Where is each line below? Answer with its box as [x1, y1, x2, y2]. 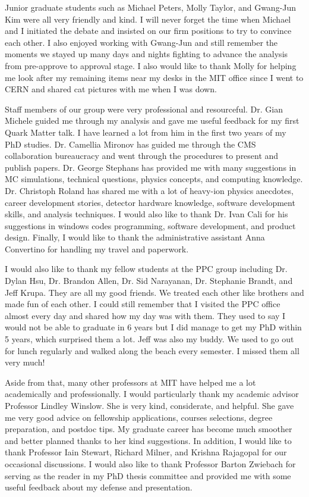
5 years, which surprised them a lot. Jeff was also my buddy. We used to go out [5, 333, 294, 345]
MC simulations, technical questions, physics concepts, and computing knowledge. [5, 173, 303, 185]
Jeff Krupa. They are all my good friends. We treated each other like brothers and [5, 286, 304, 298]
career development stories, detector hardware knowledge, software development [5, 196, 295, 208]
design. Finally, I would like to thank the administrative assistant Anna [5, 231, 265, 243]
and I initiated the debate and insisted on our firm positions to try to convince [5, 24, 292, 37]
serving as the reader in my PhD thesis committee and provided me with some [5, 469, 291, 482]
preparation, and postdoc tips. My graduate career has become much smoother [5, 423, 292, 435]
